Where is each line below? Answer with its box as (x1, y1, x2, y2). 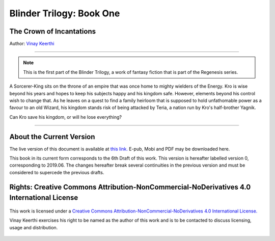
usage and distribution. (9, 224, 58, 230)
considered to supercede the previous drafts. (9, 169, 104, 175)
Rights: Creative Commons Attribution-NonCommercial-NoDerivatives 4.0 (9, 182, 251, 191)
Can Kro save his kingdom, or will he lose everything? (9, 114, 122, 120)
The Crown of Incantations (9, 27, 96, 36)
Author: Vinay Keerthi (9, 41, 54, 47)
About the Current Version (9, 132, 95, 141)
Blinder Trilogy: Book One (9, 8, 120, 19)
